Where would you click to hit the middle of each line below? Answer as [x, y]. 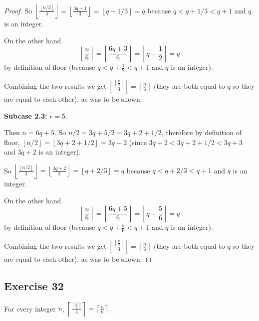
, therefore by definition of [201, 132]
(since [138, 142]
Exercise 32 [34, 285]
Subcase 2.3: [26, 115]
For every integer [30, 308]
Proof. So [18, 10]
